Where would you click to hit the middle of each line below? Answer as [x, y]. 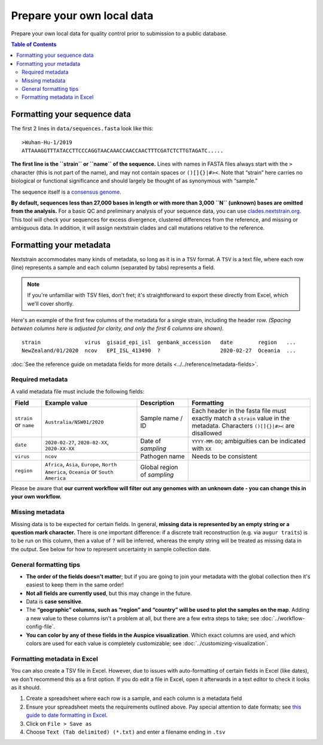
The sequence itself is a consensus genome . [66, 192]
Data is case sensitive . [54, 602]
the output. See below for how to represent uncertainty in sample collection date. [111, 549]
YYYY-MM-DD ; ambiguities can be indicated [249, 441]
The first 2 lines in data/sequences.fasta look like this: [82, 129]
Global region [159, 467]
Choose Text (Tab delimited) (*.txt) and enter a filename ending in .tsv [126, 732]
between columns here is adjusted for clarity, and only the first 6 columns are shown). [118, 328]
